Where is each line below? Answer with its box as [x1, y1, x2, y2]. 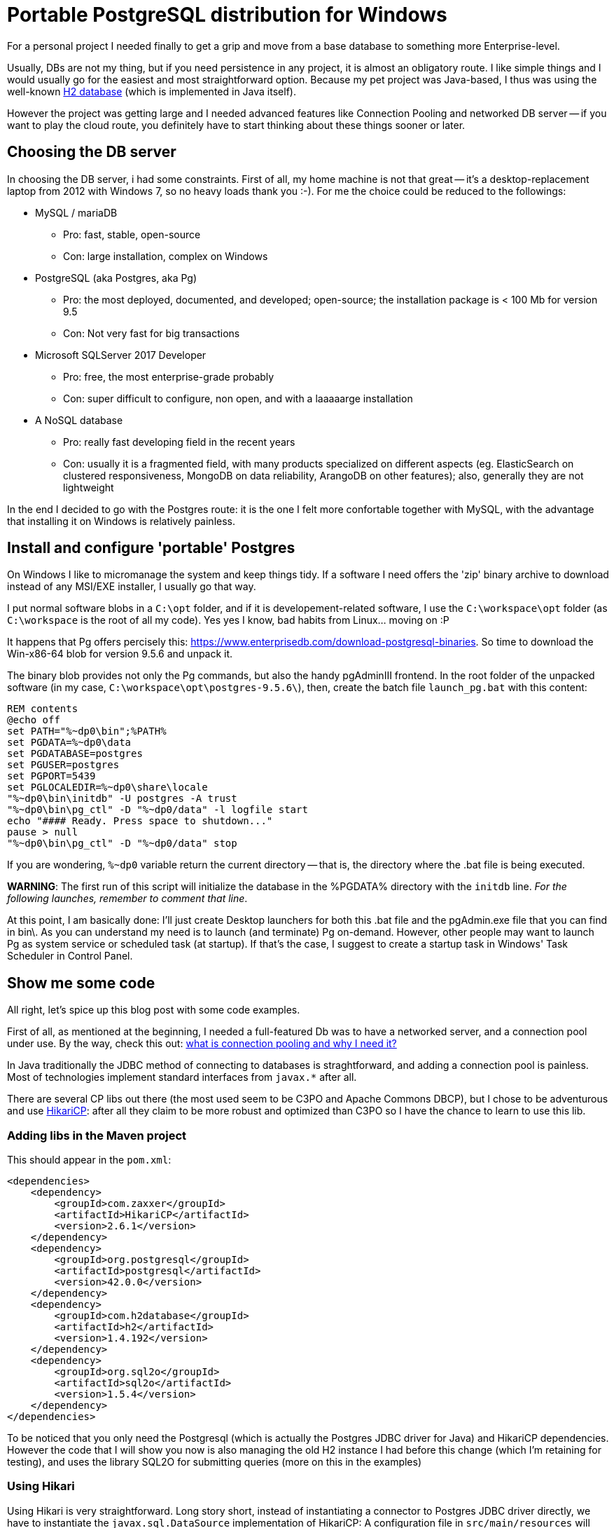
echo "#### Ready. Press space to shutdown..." [7, 815, 273, 827]
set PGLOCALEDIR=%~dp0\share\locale [7, 782, 208, 793]
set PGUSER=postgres [7, 759, 120, 771]
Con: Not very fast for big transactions [63, 327, 240, 339]
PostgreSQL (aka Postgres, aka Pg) [35, 271, 197, 284]
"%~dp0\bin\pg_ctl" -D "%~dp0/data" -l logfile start [7, 804, 308, 816]
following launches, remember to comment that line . [7, 892, 248, 905]
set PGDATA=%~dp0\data [7, 737, 132, 749]
